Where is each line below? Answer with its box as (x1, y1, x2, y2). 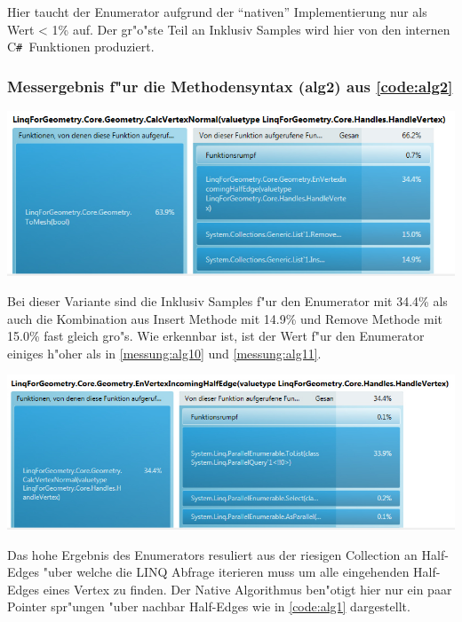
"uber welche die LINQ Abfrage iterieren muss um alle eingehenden (43, 563, 410, 581)
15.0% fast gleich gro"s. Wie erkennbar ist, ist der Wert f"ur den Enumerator (7, 327, 425, 345)
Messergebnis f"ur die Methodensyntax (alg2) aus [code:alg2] (7, 75, 453, 97)
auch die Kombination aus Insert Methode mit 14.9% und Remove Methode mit (7, 309, 442, 327)
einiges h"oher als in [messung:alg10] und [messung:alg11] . (7, 343, 322, 362)
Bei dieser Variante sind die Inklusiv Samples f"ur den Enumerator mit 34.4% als (7, 291, 448, 310)
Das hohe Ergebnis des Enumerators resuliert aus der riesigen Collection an (7, 545, 418, 563)
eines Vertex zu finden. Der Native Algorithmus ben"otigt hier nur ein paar (43, 579, 452, 598)
